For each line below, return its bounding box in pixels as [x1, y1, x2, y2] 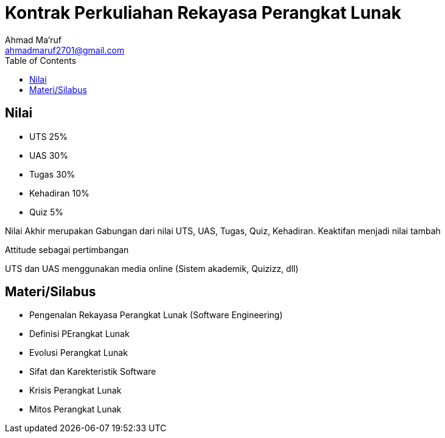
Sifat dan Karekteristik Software [29, 366, 156, 377]
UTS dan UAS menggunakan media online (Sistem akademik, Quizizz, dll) [5, 263, 299, 274]
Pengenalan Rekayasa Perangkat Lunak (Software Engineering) [29, 310, 283, 321]
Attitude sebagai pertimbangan [5, 244, 129, 255]
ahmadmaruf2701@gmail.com [5, 44, 125, 55]
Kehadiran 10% [29, 187, 89, 198]
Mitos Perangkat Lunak [29, 404, 122, 415]
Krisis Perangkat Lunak [29, 385, 122, 396]
